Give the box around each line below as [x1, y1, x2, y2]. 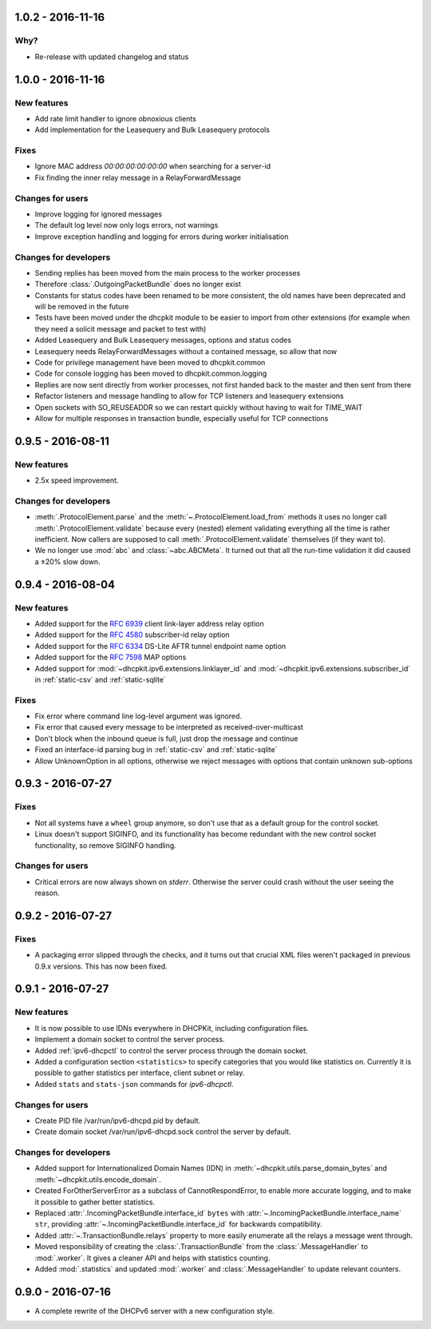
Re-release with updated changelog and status [34, 52, 189, 62]
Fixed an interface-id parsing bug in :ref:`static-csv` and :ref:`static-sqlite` [34, 745, 278, 754]
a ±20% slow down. [34, 556, 101, 567]
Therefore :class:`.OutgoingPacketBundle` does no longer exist [34, 280, 241, 289]
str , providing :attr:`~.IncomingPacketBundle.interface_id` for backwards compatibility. [34, 1220, 322, 1229]
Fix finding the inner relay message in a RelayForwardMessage [34, 173, 241, 182]
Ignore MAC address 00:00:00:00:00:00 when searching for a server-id [34, 161, 271, 171]
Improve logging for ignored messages [34, 209, 163, 219]
